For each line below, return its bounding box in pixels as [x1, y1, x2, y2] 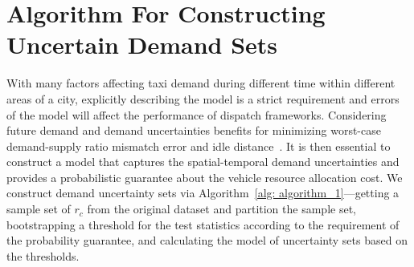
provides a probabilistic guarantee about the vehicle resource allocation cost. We [6, 168, 403, 185]
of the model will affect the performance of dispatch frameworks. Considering [6, 106, 387, 123]
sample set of [6, 200, 71, 217]
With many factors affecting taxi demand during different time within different [6, 75, 396, 91]
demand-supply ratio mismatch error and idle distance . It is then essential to [6, 137, 391, 154]
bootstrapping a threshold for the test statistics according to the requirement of [6, 216, 400, 233]
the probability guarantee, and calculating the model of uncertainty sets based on [6, 232, 408, 249]
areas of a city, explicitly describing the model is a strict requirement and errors [6, 90, 400, 107]
